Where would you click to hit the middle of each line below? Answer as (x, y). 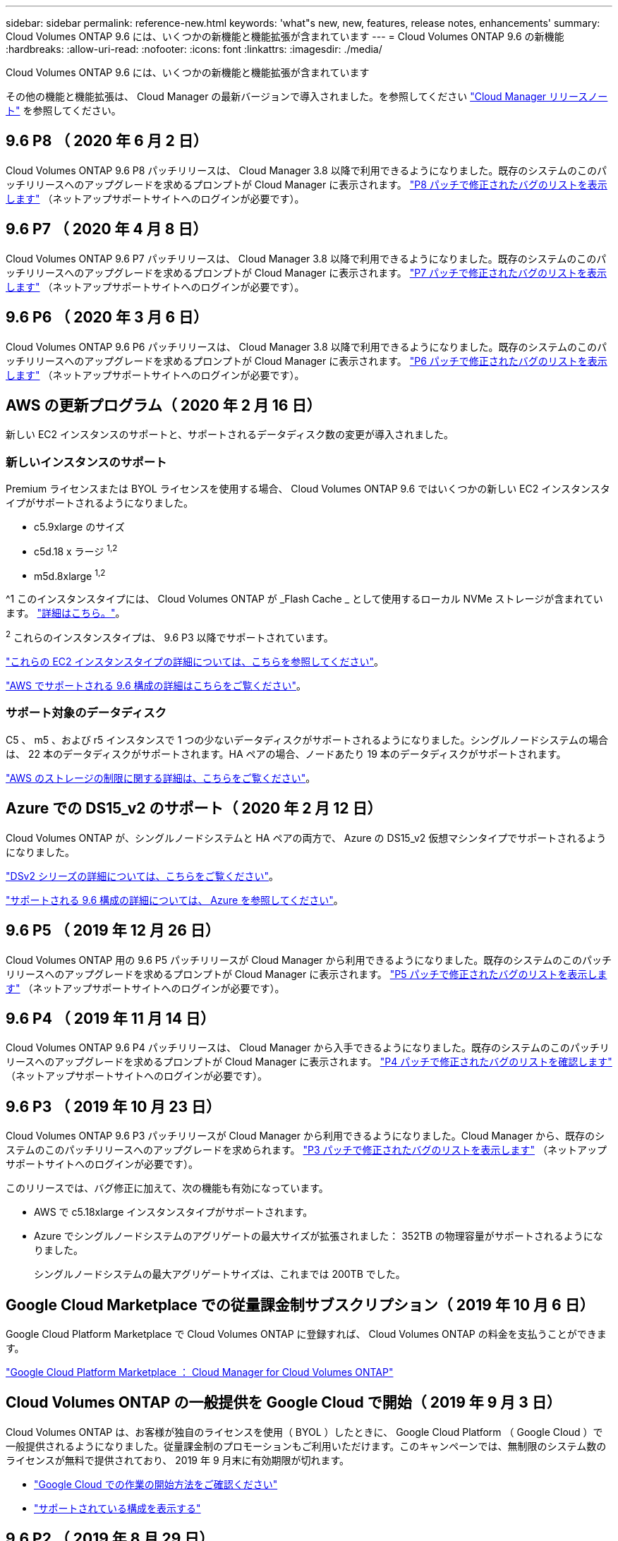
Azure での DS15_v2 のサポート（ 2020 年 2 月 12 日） (194, 809)
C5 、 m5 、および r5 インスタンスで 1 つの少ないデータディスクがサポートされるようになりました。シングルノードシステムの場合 (307, 739)
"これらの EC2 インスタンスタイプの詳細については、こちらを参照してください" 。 (195, 662)
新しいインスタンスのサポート (86, 462)
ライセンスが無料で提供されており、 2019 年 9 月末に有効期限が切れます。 (178, 1460)
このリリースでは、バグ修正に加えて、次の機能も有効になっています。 (167, 1188)
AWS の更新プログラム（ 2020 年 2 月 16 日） (164, 405)
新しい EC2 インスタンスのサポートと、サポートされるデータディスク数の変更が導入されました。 (230, 435)
